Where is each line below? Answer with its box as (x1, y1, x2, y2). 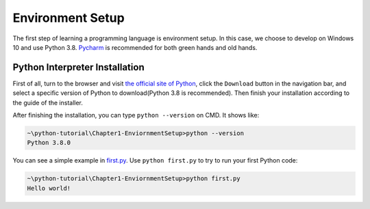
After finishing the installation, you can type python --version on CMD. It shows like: (12, 111, 260, 120)
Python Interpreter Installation (12, 61, 145, 73)
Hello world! (27, 184, 71, 192)
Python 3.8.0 (27, 139, 71, 147)
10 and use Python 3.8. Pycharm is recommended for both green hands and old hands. (12, 43, 258, 51)
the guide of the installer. (12, 98, 84, 107)
